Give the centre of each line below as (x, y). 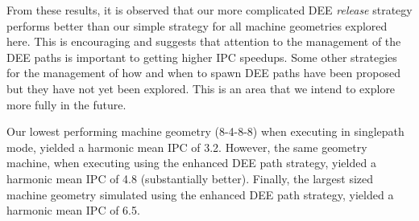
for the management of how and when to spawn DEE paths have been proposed (203, 73)
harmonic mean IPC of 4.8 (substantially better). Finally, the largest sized (190, 178)
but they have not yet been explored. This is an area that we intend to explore (201, 88)
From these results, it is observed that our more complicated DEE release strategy (209, 10)
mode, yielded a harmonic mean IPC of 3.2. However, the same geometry (187, 147)
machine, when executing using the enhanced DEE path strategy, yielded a (191, 163)
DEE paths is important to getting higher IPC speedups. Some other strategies (202, 57)
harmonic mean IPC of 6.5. (73, 210)
